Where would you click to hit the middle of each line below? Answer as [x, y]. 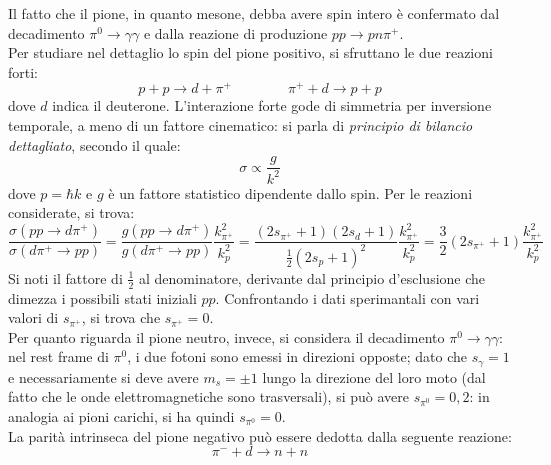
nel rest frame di [58, 356]
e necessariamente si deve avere [103, 376]
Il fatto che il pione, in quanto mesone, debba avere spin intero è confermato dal [254, 13]
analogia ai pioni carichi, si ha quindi [121, 415]
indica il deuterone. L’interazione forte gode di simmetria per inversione [272, 105]
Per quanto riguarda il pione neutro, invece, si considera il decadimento [226, 336]
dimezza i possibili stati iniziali [102, 297]
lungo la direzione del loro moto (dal [374, 376]
